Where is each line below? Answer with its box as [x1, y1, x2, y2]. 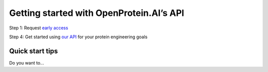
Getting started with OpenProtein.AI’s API [9, 7, 185, 18]
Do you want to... [9, 60, 44, 66]
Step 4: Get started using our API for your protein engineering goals [9, 34, 148, 40]
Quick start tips [9, 47, 58, 55]
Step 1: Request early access [9, 25, 68, 31]
